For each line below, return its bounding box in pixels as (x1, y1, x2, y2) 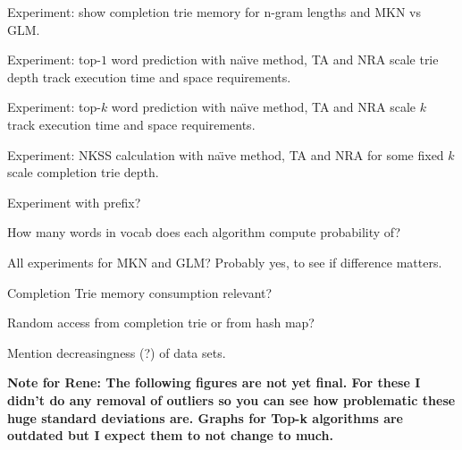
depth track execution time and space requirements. (7, 67, 291, 86)
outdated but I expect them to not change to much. (7, 426, 333, 445)
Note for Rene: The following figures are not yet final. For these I (7, 373, 421, 392)
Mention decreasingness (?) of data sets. (7, 343, 226, 361)
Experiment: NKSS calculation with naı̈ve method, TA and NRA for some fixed (7, 145, 444, 164)
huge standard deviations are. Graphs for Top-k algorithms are (7, 408, 403, 427)
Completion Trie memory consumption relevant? (7, 283, 273, 301)
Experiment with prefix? (7, 192, 141, 211)
